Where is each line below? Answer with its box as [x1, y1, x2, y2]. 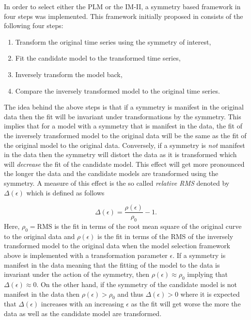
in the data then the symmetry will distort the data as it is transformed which [4, 149, 237, 160]
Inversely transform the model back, [15, 69, 123, 79]
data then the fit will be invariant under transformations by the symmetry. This [4, 111, 241, 121]
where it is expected [180, 288, 240, 299]
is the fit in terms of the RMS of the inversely [97, 231, 234, 241]
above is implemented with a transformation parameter [4, 250, 168, 260]
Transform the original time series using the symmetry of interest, [15, 36, 211, 47]
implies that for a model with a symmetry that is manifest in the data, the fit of [4, 121, 242, 131]
